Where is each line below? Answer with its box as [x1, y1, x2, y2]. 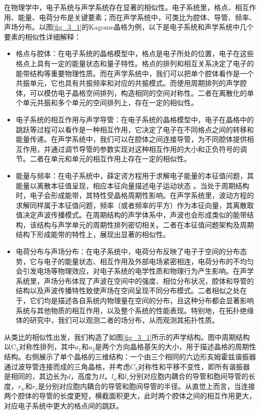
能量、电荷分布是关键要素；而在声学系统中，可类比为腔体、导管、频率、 [17, 12, 256, 22]
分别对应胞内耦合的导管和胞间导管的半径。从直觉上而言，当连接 [44, 380, 255, 391]
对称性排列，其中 [18, 341, 75, 352]
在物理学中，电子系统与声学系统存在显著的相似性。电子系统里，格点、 [4, 2, 235, 12]
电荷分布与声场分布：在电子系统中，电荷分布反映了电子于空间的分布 [15, 246, 240, 257]
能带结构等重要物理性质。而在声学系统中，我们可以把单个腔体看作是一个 [15, 68, 254, 78]
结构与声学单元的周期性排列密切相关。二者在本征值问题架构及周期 [36, 219, 254, 230]
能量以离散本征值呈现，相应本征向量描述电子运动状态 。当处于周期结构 [15, 180, 249, 190]
